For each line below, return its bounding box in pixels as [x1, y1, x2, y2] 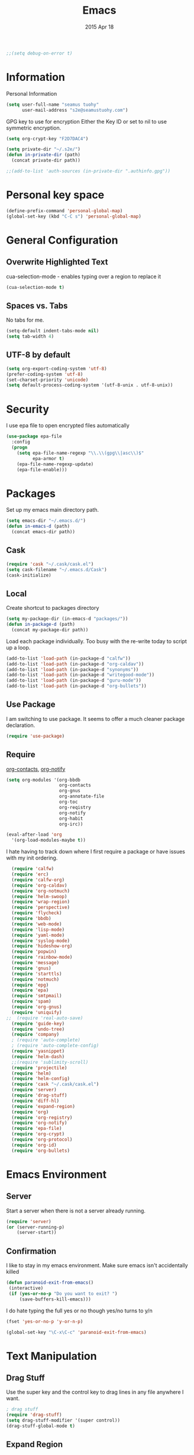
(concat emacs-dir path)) [11, 529, 76, 535]
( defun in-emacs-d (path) [6, 524, 70, 530]
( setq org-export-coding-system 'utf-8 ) [6, 366, 108, 371]
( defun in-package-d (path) [6, 622, 76, 628]
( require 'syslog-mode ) [11, 937, 70, 944]
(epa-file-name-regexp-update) [17, 461, 94, 467]
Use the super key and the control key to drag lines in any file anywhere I [6, 1388, 184, 1396]
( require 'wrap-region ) [11, 899, 70, 905]
